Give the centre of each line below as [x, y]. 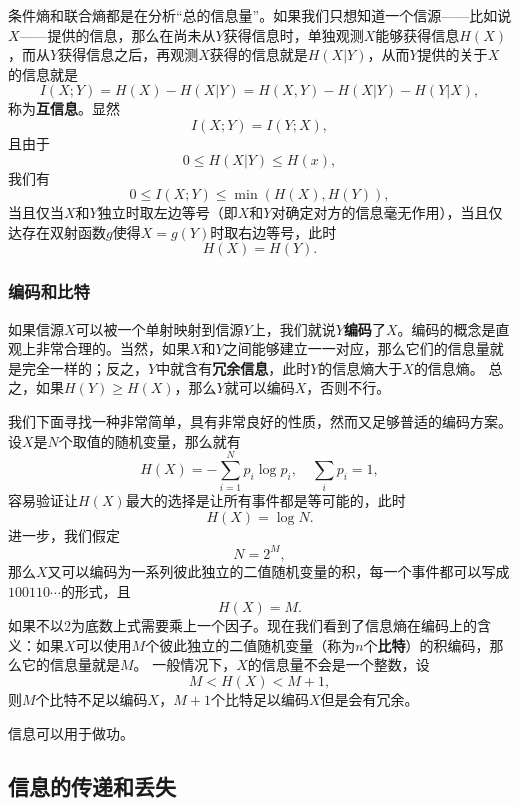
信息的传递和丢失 [92, 786]
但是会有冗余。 [369, 698]
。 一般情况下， [185, 664]
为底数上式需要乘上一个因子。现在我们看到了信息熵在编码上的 [274, 625]
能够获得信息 [417, 34]
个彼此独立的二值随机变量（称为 [250, 644]
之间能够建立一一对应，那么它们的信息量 [356, 348]
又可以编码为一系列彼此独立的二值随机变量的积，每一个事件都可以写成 [278, 570]
